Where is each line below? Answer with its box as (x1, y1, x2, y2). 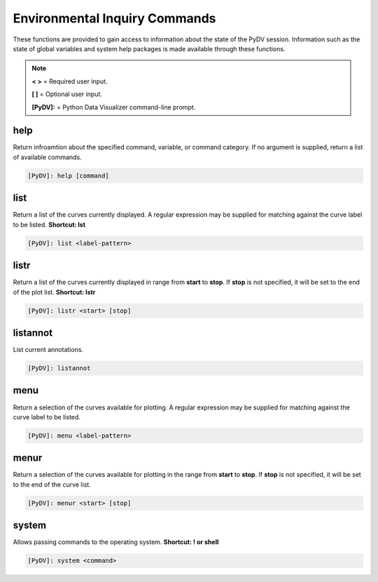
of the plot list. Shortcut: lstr (13, 287, 96, 296)
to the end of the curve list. (13, 480, 91, 489)
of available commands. (13, 153, 82, 161)
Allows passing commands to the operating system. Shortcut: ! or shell (13, 538, 219, 546)
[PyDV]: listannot (27, 365, 91, 372)
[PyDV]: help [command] (27, 172, 110, 180)
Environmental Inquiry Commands (13, 11, 216, 26)
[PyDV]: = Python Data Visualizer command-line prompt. (31, 102, 196, 111)
